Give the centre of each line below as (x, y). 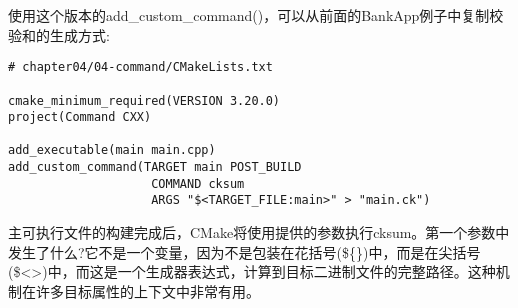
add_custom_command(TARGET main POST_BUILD (155, 167)
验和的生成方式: (59, 34)
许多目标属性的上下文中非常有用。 (147, 290)
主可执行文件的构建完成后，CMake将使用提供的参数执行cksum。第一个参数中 (259, 232)
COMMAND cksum (198, 183)
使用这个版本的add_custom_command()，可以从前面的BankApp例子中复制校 (256, 15)
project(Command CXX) (80, 117)
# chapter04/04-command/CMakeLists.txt (140, 67)
